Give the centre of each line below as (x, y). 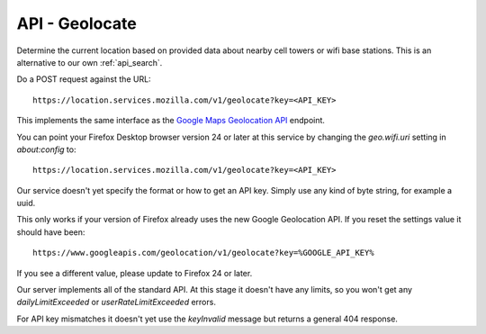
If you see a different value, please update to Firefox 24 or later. (135, 273)
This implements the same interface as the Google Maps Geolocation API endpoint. (171, 121)
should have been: (51, 232)
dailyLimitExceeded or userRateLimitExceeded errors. (116, 302)
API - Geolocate (76, 23)
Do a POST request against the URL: (84, 79)
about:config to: (46, 149)
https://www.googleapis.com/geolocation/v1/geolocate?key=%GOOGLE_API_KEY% (203, 253)
